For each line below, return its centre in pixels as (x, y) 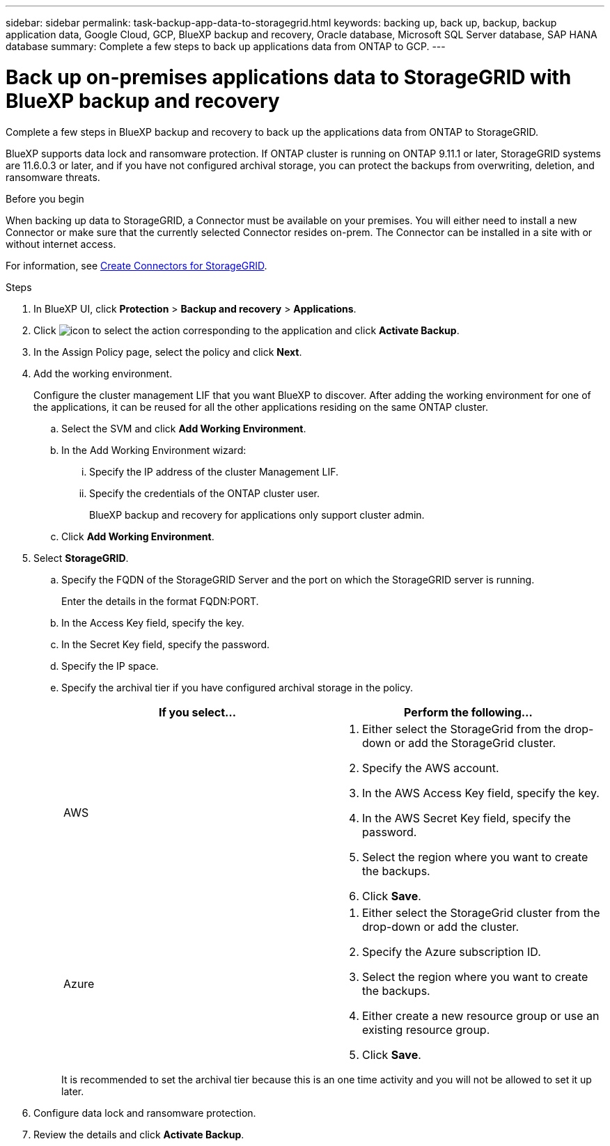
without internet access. (61, 244)
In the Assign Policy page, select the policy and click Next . (168, 352)
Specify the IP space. (110, 666)
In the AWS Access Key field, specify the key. (481, 793)
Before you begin (45, 198)
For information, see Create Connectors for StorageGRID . (136, 265)
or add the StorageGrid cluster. (475, 743)
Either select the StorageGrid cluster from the (481, 912)
